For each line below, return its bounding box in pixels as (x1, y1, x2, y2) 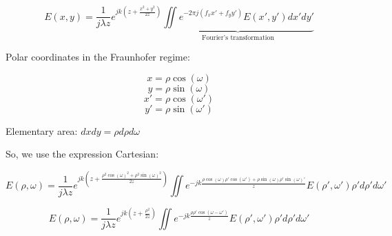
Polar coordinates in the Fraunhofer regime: (6, 49, 190, 63)
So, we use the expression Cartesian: (6, 147, 159, 161)
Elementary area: (6, 123, 78, 138)
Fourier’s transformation (202, 34, 274, 42)
